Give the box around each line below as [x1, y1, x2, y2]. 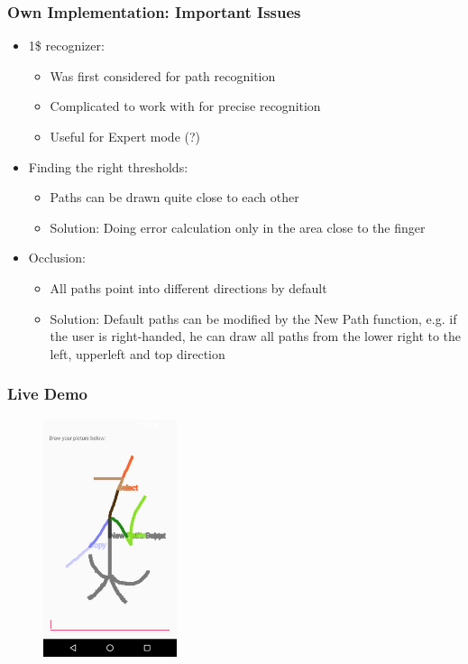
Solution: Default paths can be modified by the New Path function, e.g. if [50, 309, 457, 327]
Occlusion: [28, 248, 86, 267]
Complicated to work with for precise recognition [50, 97, 321, 115]
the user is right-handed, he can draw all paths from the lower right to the [50, 327, 462, 346]
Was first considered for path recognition [50, 66, 276, 85]
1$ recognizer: [28, 36, 105, 55]
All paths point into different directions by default [50, 278, 327, 297]
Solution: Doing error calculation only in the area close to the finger [50, 217, 426, 236]
